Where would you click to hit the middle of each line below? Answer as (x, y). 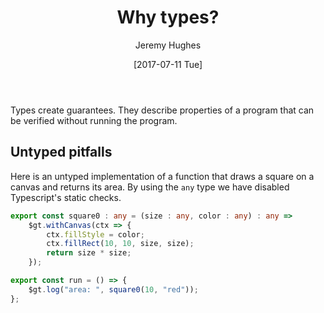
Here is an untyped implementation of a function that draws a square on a (162, 176)
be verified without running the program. (94, 120)
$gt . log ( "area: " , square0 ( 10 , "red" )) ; (113, 289)
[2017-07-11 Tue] (168, 64)
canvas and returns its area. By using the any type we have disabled (150, 187)
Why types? (168, 17)
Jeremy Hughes (168, 45)
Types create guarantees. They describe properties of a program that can (162, 110)
